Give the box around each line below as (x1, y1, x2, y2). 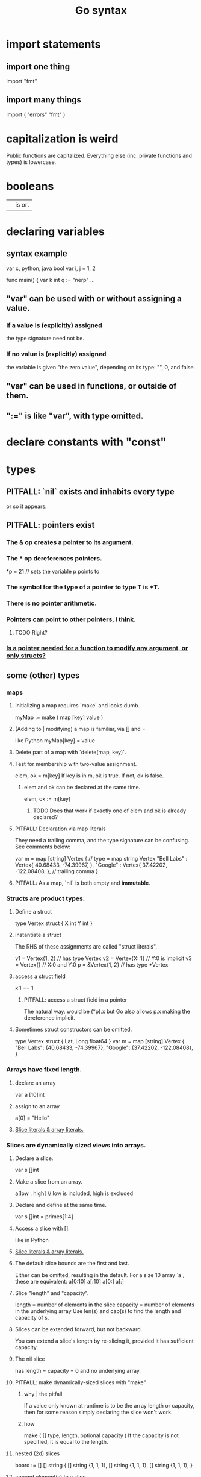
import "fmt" (6, 78, 37, 84)
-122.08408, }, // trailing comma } (14, 868, 98, 874)
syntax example (6, 248, 67, 259)
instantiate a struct (14, 932, 61, 939)
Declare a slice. (14, 1155, 54, 1162)
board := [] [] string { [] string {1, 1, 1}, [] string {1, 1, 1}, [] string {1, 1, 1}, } (14, 1461, 193, 1469)
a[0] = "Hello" (14, 1114, 50, 1121)
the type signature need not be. (6, 335, 84, 342)
